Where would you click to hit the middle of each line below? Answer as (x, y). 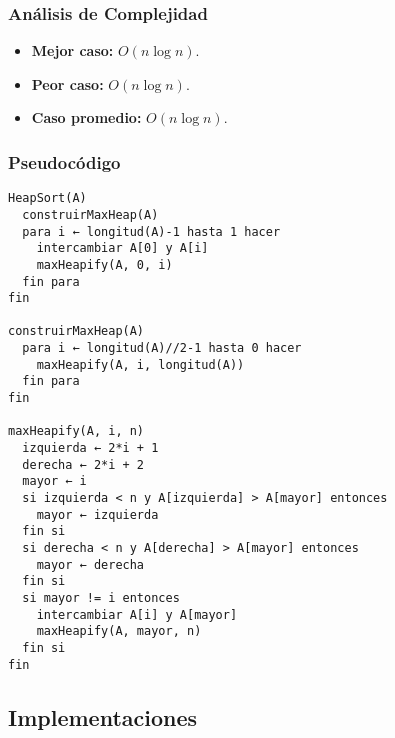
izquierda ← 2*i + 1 (90, 448)
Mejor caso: (72, 50)
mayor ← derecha (90, 564)
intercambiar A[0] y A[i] (122, 248)
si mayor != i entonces (101, 597)
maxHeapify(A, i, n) (76, 431)
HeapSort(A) (47, 198)
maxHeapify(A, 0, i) (104, 264)
